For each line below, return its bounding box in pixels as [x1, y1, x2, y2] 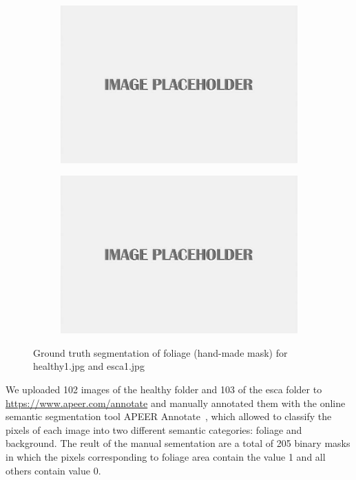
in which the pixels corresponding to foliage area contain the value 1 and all [6, 450, 326, 463]
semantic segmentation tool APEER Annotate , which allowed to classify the [6, 409, 332, 424]
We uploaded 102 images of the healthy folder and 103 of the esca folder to [6, 382, 322, 397]
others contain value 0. [6, 463, 101, 477]
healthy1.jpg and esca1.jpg [33, 359, 145, 373]
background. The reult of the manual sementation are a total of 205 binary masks [6, 436, 350, 450]
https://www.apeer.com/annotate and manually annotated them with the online [6, 395, 346, 410]
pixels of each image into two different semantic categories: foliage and [6, 422, 302, 437]
